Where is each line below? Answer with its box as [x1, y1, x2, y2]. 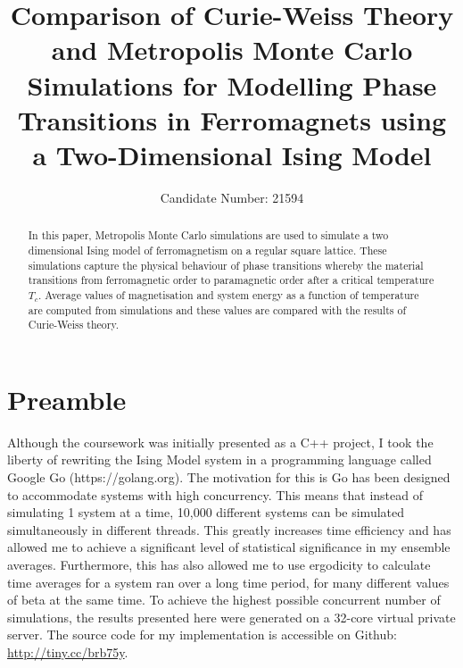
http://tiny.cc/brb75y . [7, 642, 128, 661]
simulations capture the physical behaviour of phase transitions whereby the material [28, 257, 424, 272]
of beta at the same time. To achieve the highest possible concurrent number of [7, 590, 441, 609]
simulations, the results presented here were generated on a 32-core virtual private [7, 607, 456, 626]
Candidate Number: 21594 [160, 188, 304, 206]
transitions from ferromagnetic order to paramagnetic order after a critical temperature [28, 272, 434, 288]
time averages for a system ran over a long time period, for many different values [7, 572, 450, 591]
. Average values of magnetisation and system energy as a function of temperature [38, 287, 419, 302]
